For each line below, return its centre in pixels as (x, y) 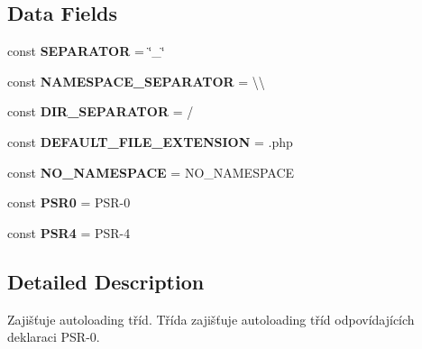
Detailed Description (106, 281)
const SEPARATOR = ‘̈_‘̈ (86, 51)
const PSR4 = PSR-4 (69, 232)
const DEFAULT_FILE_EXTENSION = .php (150, 141)
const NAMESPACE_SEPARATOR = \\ (136, 81)
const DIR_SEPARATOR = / (101, 111)
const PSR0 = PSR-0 (69, 202)
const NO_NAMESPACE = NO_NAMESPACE (151, 172)
